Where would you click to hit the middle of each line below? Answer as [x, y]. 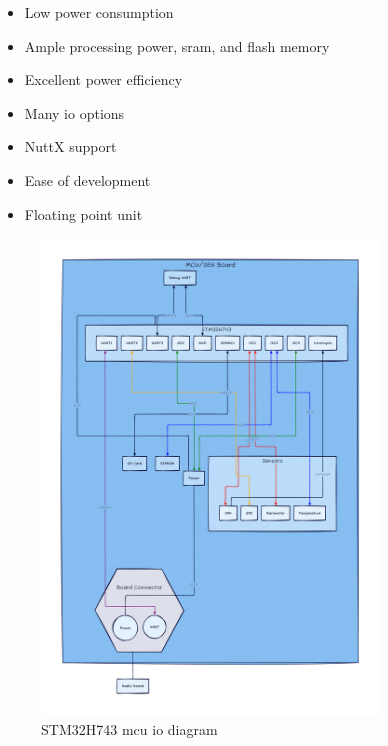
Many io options [74, 112]
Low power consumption [99, 12]
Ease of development [87, 179]
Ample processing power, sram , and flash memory [177, 45]
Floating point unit [83, 213]
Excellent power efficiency [103, 79]
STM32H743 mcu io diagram [129, 728]
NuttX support [70, 146]
